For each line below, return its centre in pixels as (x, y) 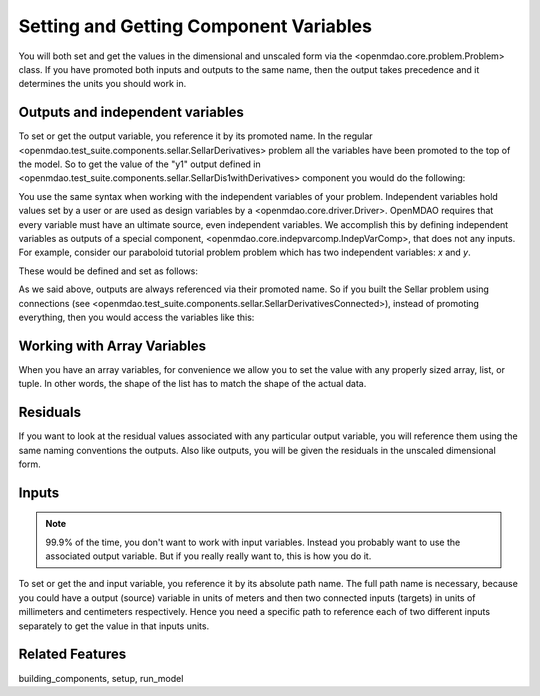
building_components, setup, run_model (101, 678)
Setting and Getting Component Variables (195, 26)
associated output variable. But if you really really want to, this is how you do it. (208, 556)
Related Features (72, 654)
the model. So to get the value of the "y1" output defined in (140, 164)
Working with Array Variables (112, 345)
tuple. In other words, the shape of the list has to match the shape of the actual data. (192, 384)
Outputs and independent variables (131, 112)
